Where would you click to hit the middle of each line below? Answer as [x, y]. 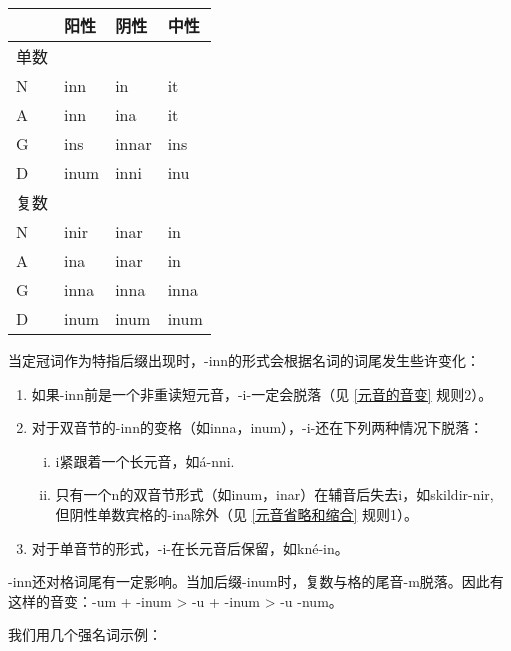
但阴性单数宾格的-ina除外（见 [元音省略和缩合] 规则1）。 [237, 513]
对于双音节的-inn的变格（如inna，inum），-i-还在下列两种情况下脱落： [257, 427]
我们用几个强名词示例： [85, 634]
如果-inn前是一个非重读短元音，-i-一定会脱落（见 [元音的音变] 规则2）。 [262, 393]
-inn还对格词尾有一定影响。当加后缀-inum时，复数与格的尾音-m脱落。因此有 [256, 581]
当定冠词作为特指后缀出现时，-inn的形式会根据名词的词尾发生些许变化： [244, 360]
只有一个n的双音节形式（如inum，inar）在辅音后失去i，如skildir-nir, [274, 494]
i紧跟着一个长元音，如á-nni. [145, 460]
